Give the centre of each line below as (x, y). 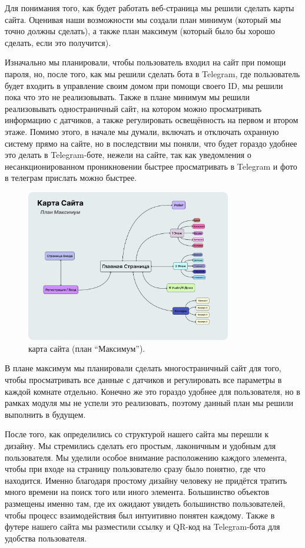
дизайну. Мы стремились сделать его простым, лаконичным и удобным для (140, 445)
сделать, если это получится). (58, 42)
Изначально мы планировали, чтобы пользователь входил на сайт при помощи (145, 62)
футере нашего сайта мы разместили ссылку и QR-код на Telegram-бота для (142, 526)
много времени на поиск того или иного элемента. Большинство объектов (137, 492)
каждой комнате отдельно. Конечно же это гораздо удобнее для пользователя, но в (152, 391)
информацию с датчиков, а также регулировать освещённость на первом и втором (152, 120)
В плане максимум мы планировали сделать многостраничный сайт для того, (143, 368)
